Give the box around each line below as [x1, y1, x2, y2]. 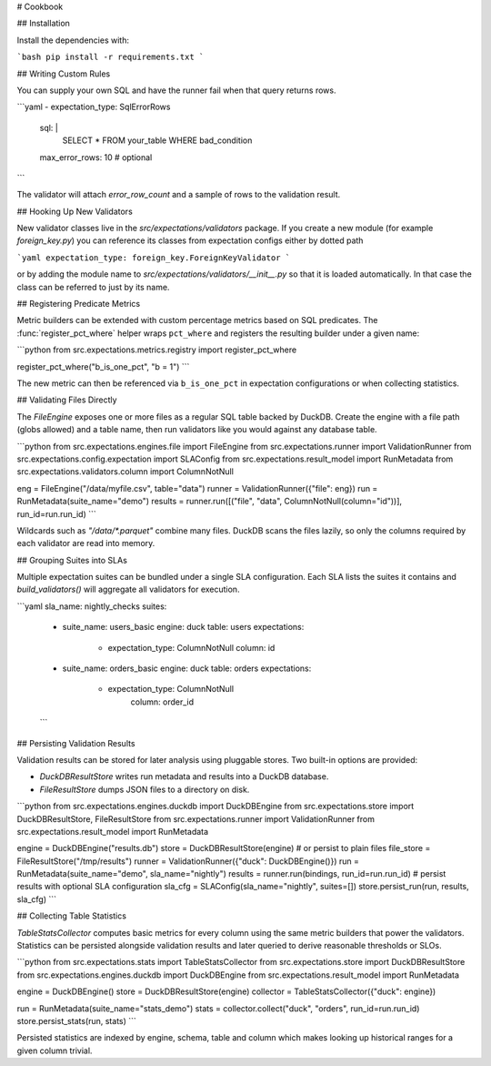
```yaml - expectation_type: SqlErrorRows [16, 101, 171, 113]
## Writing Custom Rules [16, 68, 111, 79]
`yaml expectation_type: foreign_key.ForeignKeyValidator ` [16, 252, 291, 263]
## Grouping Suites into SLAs [16, 554, 127, 565]
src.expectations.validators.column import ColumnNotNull [16, 466, 234, 477]
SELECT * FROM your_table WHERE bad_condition [62, 135, 253, 146]
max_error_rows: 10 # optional [39, 151, 153, 163]
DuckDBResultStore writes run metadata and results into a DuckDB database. [39, 771, 329, 782]
